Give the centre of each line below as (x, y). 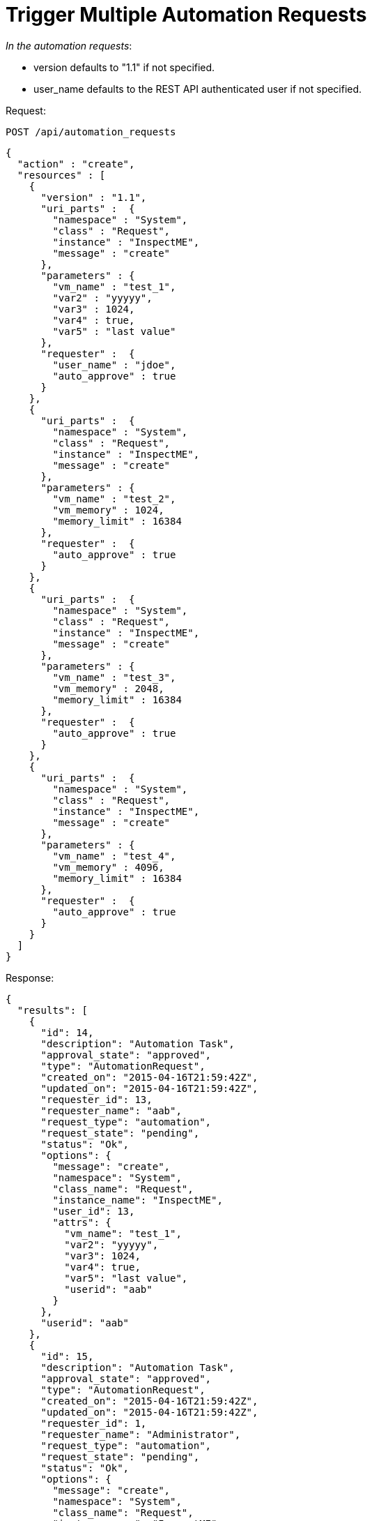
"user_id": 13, (94, 1211)
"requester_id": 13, (96, 1099)
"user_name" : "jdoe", (114, 365)
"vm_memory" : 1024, (108, 510)
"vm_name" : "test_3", (114, 677)
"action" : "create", (76, 164)
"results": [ (53, 1010)
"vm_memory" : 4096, (108, 867)
